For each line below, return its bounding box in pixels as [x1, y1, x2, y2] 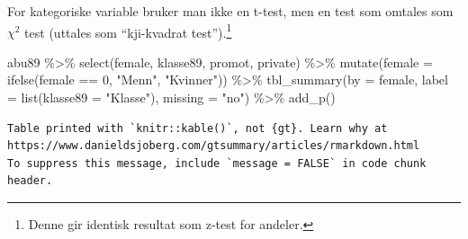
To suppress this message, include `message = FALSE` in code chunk [7, 156, 427, 170]
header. [7, 174, 53, 188]
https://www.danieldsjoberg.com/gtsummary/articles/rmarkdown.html [7, 139, 420, 153]
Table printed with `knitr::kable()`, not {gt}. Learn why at [7, 121, 388, 135]
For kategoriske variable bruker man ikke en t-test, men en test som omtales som [7, 2, 454, 20]
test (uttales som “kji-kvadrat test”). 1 [24, 20, 232, 41]
